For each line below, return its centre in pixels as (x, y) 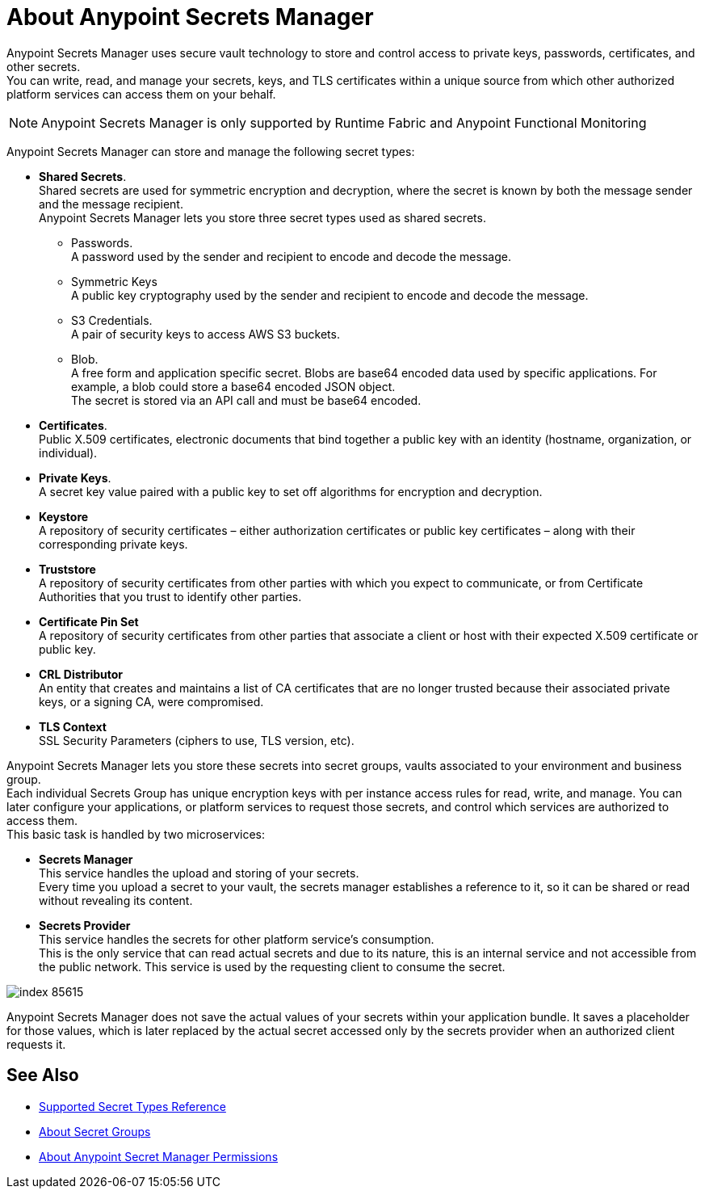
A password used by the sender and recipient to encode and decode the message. (291, 256)
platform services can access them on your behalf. (141, 94)
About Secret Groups (95, 1131)
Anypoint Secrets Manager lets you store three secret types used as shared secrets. (262, 217)
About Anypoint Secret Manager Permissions (159, 1156)
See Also (43, 1075)
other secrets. (44, 66)
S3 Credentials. (112, 320)
